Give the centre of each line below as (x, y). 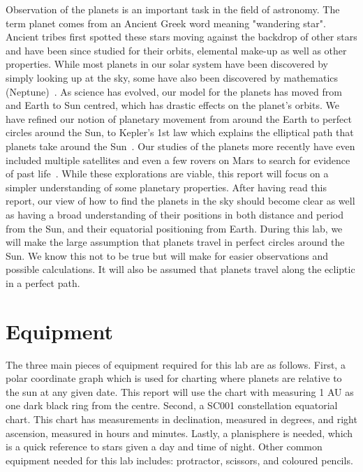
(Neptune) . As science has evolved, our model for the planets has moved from (174, 91)
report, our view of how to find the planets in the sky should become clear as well (180, 201)
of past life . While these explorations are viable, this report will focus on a (167, 174)
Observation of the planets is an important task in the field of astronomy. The (173, 9)
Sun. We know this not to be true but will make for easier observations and (167, 255)
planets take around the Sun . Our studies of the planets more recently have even (180, 146)
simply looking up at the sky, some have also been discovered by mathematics (172, 77)
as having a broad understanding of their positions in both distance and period (175, 214)
